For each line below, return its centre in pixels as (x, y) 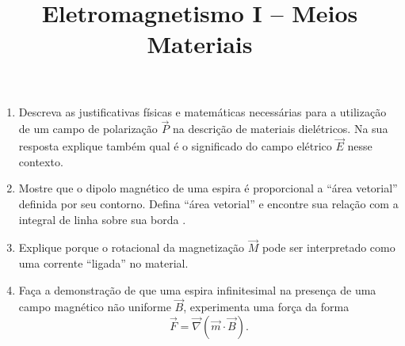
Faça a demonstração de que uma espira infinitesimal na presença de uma (197, 289)
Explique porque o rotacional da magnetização (131, 247)
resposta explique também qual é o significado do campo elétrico (175, 146)
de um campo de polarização (88, 129)
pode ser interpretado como (329, 247)
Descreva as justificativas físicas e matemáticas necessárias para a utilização (202, 111)
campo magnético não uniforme (95, 307)
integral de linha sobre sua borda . (102, 219)
